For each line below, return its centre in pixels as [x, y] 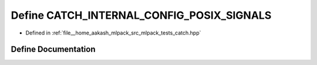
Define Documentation [53, 49]
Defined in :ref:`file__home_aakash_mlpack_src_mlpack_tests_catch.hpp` [113, 33]
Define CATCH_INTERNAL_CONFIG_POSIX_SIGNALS [141, 15]
